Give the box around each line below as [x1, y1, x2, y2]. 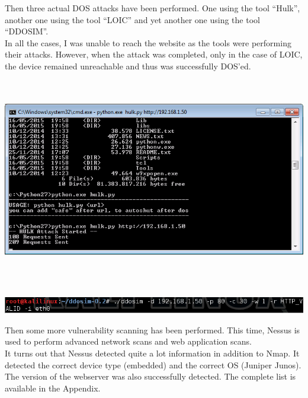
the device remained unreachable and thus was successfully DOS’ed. [5, 59, 251, 72]
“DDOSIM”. [5, 25, 49, 37]
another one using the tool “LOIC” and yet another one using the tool [5, 13, 260, 26]
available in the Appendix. [5, 381, 101, 394]
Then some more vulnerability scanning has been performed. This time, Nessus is [5, 323, 300, 336]
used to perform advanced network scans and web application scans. [5, 335, 252, 348]
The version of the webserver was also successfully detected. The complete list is [5, 370, 296, 383]
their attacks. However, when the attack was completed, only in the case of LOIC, [5, 48, 303, 61]
